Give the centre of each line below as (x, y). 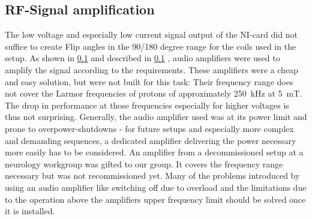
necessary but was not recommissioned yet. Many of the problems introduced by (152, 175)
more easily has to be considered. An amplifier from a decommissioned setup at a (154, 152)
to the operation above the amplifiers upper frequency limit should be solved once (155, 199)
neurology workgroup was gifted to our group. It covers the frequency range (144, 163)
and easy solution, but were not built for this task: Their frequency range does (149, 81)
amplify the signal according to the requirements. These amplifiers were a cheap (151, 69)
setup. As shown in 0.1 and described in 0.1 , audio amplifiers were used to (142, 58)
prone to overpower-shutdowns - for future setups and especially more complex (149, 128)
